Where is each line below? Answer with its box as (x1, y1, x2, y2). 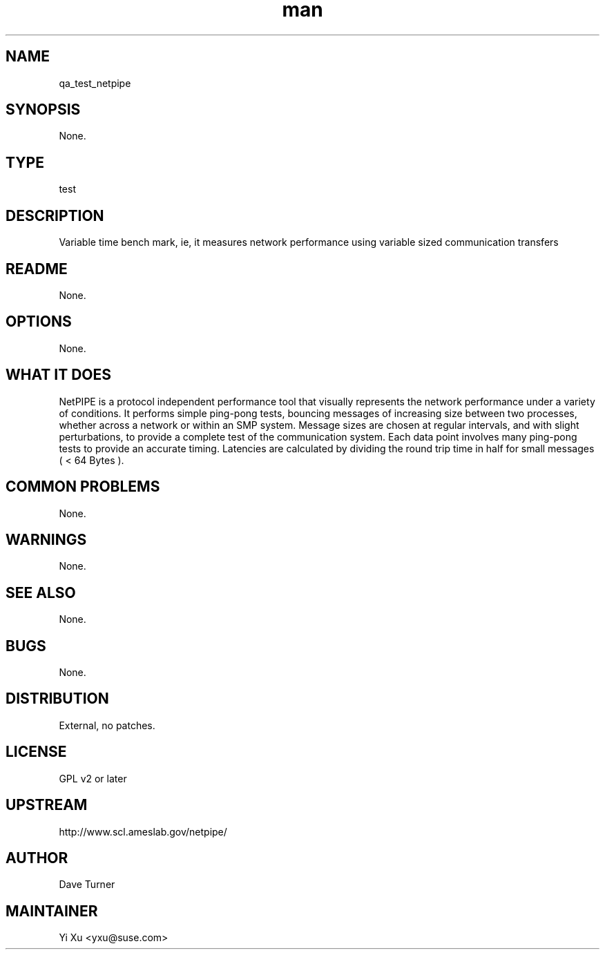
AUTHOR (6, 849, 68, 867)
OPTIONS (6, 313, 72, 331)
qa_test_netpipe (59, 77, 131, 89)
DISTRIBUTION (6, 690, 109, 708)
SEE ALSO (6, 583, 76, 601)
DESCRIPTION (6, 206, 104, 224)
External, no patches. (59, 719, 155, 731)
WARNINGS (6, 530, 87, 548)
